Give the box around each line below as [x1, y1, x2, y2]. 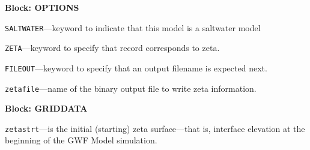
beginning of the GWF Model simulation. [5, 134, 157, 146]
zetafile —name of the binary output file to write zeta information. [5, 82, 257, 94]
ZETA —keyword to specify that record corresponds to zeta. [5, 41, 220, 54]
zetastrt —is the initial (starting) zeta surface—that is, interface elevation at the [5, 122, 305, 134]
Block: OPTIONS [5, 1, 79, 13]
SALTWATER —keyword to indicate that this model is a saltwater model [5, 21, 261, 34]
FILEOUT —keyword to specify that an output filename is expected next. [5, 61, 267, 74]
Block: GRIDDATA [5, 102, 88, 115]
